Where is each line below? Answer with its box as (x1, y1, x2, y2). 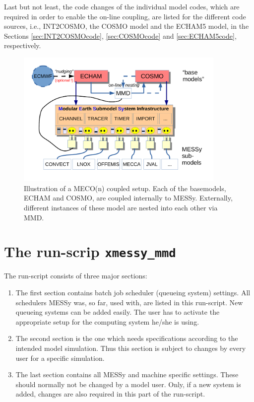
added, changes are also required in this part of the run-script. (15, 389, 205, 399)
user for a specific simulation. (15, 352, 105, 363)
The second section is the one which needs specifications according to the (15, 333, 238, 343)
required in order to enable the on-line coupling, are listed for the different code (4, 11, 246, 21)
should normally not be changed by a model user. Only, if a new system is (15, 379, 241, 389)
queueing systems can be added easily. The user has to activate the (15, 307, 220, 317)
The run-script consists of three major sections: (4, 270, 147, 281)
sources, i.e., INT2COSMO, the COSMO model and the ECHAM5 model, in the (4, 21, 249, 31)
